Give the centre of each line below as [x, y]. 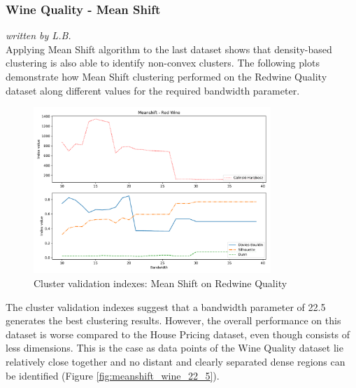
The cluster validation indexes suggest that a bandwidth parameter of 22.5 [166, 306]
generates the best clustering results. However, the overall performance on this [173, 320]
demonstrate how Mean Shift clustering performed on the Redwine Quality [166, 76]
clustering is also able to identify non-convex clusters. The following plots [163, 63]
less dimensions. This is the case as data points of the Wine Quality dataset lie [175, 348]
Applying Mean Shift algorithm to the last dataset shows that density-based [169, 49]
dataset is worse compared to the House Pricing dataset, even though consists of [178, 334]
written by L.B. [38, 35]
